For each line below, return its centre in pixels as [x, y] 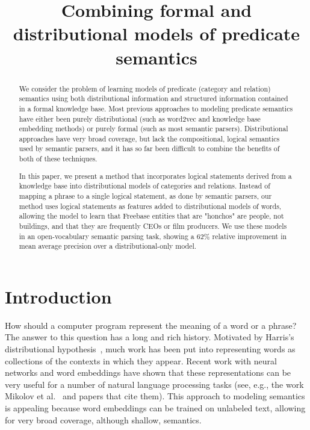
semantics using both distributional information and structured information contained [153, 98]
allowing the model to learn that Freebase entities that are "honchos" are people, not [151, 216]
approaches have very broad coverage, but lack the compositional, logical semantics [149, 138]
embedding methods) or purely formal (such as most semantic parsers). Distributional [153, 129]
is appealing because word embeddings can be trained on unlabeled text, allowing [155, 408]
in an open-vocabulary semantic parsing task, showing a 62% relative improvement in [153, 236]
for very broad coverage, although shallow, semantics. [103, 419]
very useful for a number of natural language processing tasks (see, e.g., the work [154, 384]
